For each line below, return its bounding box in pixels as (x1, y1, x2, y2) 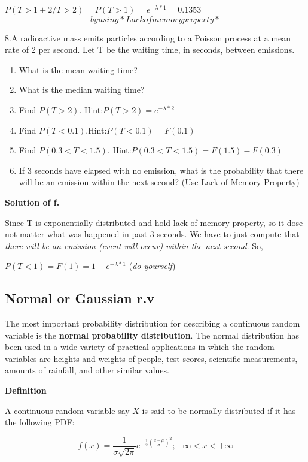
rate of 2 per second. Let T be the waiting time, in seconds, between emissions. (5, 43, 295, 56)
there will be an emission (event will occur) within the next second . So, (5, 239, 264, 252)
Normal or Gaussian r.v (5, 289, 155, 307)
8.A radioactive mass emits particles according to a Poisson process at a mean (5, 31, 291, 44)
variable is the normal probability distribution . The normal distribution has (5, 328, 300, 341)
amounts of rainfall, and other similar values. (5, 364, 169, 376)
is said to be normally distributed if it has (142, 404, 296, 416)
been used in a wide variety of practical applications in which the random (5, 340, 275, 353)
